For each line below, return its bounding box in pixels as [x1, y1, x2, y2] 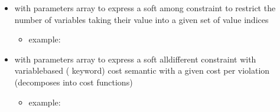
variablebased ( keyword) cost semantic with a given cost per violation [14, 64, 270, 77]
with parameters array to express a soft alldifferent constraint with [14, 52, 256, 65]
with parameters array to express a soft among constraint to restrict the [14, 2, 276, 14]
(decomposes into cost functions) [14, 75, 133, 88]
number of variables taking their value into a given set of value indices [14, 13, 269, 25]
